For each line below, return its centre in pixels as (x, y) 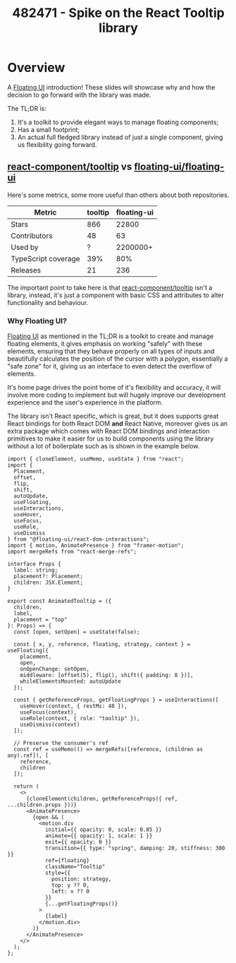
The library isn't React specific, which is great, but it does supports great (113, 416)
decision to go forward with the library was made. (79, 95)
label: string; (36, 570)
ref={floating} (67, 861)
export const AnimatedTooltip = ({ (60, 602)
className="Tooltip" (75, 867)
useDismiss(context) (50, 725)
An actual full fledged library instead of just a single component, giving (120, 137)
